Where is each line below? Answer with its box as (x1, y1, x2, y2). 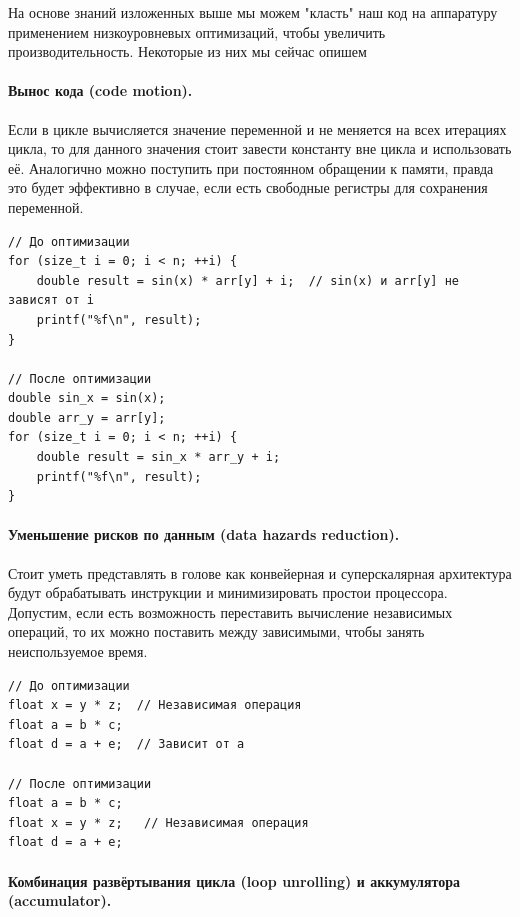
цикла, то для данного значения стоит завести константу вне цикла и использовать (8, 138, 512, 159)
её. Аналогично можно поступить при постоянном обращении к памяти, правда (8, 157, 494, 178)
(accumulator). (8, 890, 112, 911)
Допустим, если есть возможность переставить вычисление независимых (8, 601, 453, 622)
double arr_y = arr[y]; (8, 410, 166, 425)
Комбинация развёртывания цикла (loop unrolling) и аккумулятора (8, 870, 461, 891)
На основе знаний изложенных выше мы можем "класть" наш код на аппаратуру (8, 2, 498, 22)
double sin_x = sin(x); (8, 391, 166, 406)
